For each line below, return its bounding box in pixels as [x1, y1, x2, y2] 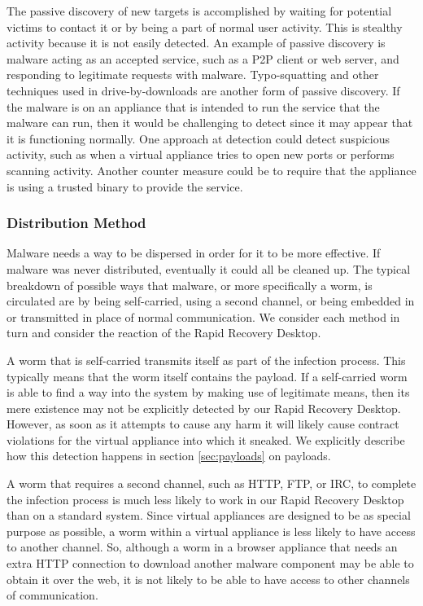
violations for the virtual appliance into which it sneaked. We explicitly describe [7, 431, 405, 448]
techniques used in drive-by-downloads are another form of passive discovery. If [7, 81, 400, 99]
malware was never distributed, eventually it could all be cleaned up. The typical [7, 260, 411, 277]
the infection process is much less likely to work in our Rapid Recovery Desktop [7, 490, 404, 507]
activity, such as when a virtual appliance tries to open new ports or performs [7, 146, 395, 163]
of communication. [7, 586, 98, 604]
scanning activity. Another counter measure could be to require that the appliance [7, 161, 416, 178]
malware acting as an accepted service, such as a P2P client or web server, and [7, 50, 399, 67]
